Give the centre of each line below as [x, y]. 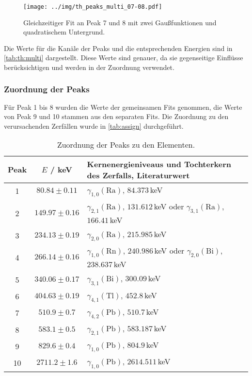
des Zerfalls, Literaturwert [138, 175]
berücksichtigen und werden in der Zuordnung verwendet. [89, 67]
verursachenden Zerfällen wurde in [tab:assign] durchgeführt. [94, 126]
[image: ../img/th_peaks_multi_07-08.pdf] [93, 7]
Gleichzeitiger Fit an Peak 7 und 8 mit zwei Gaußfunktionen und [120, 22]
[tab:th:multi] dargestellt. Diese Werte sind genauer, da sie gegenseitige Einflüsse [124, 58]
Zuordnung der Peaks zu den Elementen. [126, 144]
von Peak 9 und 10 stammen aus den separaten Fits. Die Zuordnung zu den [116, 116]
